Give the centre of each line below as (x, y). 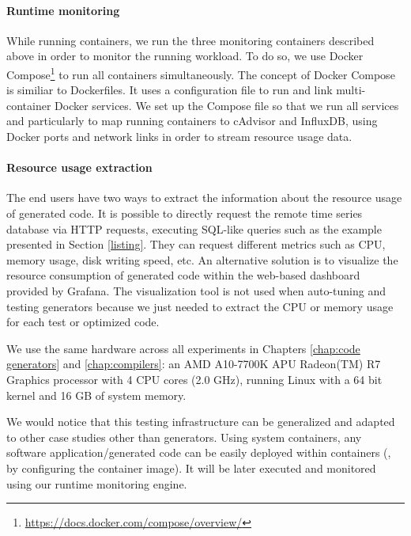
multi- (351, 90)
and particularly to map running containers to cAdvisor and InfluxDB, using (192, 121)
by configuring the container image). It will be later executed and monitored (191, 468)
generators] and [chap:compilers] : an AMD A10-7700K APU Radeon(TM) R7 (194, 364)
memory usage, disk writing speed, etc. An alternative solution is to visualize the (202, 259)
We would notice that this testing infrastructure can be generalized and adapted (201, 422)
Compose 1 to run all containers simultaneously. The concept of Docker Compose (201, 73)
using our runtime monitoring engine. (97, 483)
